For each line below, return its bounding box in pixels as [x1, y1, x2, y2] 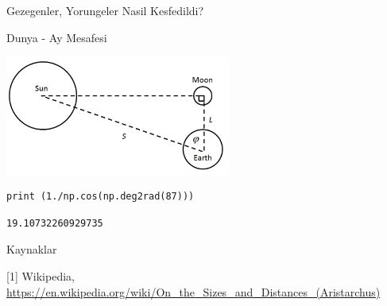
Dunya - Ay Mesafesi [6, 29, 107, 45]
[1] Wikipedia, [6, 268, 75, 285]
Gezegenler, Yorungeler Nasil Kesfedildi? [6, 2, 204, 18]
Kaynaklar [6, 241, 57, 258]
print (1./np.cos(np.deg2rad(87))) [6, 191, 195, 203]
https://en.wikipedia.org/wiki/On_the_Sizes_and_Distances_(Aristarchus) [6, 283, 381, 300]
